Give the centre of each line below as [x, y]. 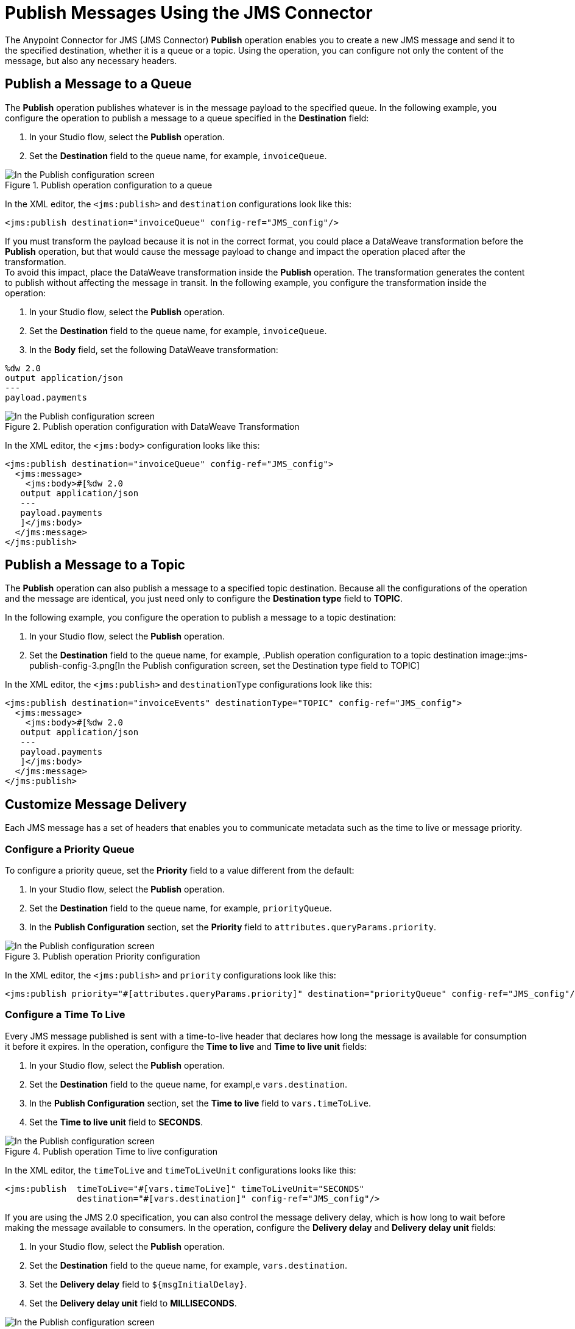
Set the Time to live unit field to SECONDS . [116, 1122]
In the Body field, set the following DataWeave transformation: [154, 349]
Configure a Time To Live [65, 1015]
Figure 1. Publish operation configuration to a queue [109, 185]
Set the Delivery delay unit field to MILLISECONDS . [133, 1303]
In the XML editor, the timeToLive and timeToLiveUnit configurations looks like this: [181, 1170]
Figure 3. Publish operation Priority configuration [103, 957]
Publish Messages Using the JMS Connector [189, 13]
